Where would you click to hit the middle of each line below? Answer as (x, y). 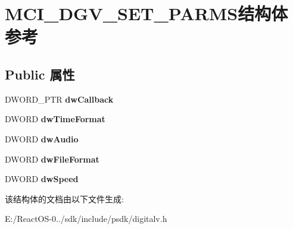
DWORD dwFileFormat (52, 159)
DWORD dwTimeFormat (55, 119)
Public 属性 (40, 74)
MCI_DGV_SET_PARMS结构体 (146, 13)
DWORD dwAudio (42, 139)
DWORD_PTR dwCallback (59, 99)
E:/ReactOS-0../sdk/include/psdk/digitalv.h (86, 219)
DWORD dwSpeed (42, 179)
